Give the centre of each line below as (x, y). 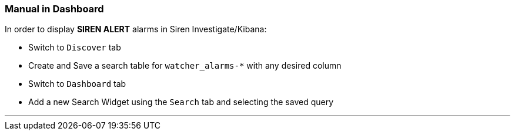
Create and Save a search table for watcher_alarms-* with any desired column (185, 66)
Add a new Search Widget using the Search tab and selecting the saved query (181, 102)
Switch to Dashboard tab (77, 84)
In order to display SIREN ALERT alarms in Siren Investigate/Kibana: (136, 29)
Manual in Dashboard (54, 9)
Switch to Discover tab (75, 48)
